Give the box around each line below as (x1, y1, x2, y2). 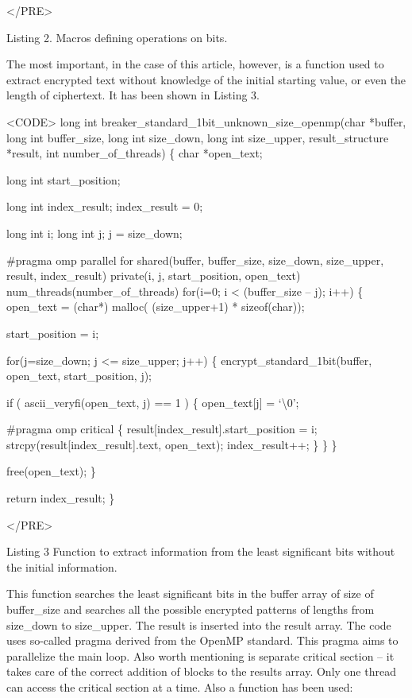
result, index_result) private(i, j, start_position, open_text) (6, 267, 301, 284)
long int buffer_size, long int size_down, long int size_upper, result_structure (6, 129, 389, 145)
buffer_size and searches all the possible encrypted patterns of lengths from (6, 601, 375, 618)
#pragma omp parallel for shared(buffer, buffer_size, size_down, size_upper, (6, 251, 384, 268)
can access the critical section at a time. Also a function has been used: (6, 679, 353, 695)
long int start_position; (6, 171, 121, 188)
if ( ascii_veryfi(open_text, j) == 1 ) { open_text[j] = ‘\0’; (6, 394, 299, 410)
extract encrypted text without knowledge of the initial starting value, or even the (6, 71, 406, 87)
